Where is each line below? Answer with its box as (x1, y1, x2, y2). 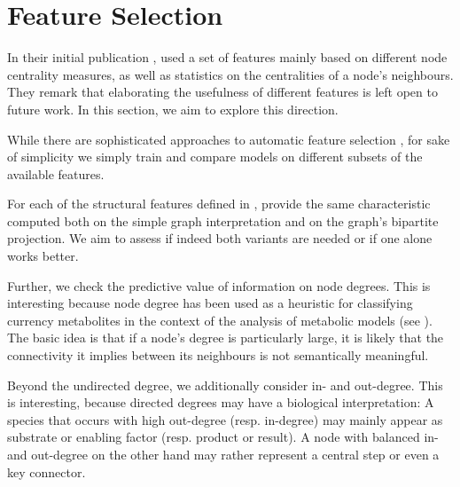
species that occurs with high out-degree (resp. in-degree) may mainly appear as (7, 410, 443, 428)
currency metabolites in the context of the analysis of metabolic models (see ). (7, 310, 433, 329)
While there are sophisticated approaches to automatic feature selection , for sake (7, 130, 450, 148)
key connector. (7, 462, 86, 481)
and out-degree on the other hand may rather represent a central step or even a (7, 445, 440, 463)
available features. (7, 164, 105, 183)
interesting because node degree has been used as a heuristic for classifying (7, 294, 413, 312)
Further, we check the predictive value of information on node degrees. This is (7, 276, 431, 295)
